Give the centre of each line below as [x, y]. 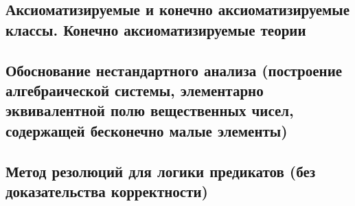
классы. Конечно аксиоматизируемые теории [156, 29]
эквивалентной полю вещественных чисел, [150, 110]
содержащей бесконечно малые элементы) [147, 130]
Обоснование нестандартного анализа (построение [174, 70]
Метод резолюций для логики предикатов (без [161, 171]
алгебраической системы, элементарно [135, 90]
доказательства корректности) [107, 191]
